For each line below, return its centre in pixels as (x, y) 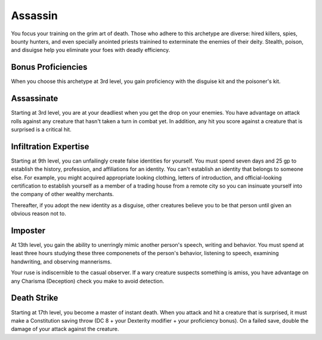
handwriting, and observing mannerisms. (61, 261)
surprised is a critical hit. (41, 129)
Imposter (28, 230)
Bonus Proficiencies (49, 67)
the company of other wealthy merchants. (63, 194)
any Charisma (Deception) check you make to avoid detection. (88, 281)
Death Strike (35, 298)
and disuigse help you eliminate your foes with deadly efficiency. (91, 50)
